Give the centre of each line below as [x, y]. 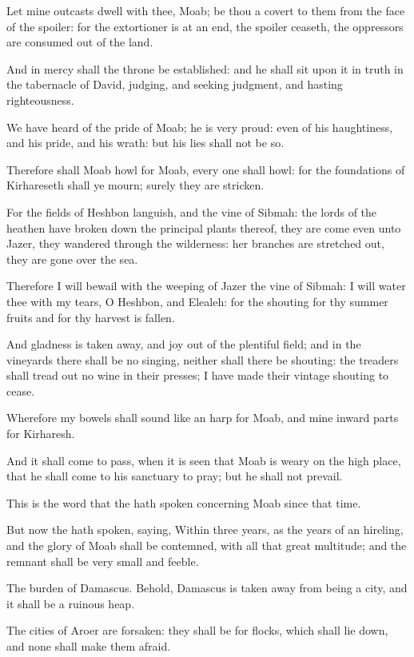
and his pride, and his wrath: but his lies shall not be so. [145, 143]
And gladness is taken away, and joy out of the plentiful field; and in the [184, 344]
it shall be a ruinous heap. [71, 603]
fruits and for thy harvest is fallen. [91, 317]
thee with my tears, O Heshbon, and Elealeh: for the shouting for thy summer [197, 301]
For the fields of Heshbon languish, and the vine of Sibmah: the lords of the [192, 211]
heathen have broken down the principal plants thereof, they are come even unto [204, 227]
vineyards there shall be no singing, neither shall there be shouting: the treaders [203, 359]
